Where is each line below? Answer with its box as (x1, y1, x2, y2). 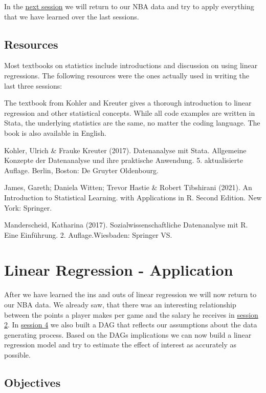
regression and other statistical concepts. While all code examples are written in (4, 107, 255, 118)
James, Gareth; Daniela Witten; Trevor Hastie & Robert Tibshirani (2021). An (4, 182, 252, 193)
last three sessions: (4, 80, 62, 91)
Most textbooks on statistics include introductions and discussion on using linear (4, 60, 258, 71)
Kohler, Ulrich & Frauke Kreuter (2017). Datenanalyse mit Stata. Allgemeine (4, 144, 247, 155)
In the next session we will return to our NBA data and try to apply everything (4, 1, 254, 11)
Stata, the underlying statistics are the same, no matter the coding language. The (4, 117, 260, 128)
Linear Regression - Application (4, 259, 233, 280)
